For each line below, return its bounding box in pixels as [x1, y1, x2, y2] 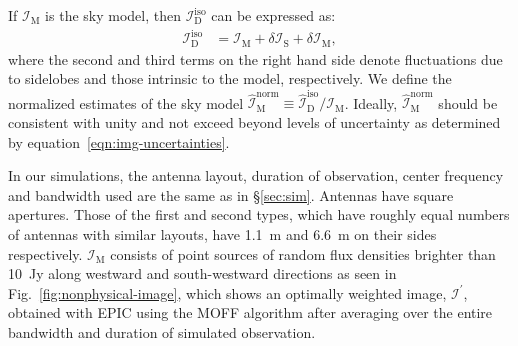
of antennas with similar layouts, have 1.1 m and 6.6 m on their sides [8, 224, 437, 245]
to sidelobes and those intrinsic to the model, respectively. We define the [8, 68, 452, 89]
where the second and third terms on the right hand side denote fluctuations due [8, 48, 503, 69]
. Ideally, [344, 92, 398, 113]
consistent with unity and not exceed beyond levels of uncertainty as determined [8, 112, 501, 133]
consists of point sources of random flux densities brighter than [110, 243, 496, 264]
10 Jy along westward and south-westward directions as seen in [8, 263, 397, 284]
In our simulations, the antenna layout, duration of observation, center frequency [8, 165, 504, 186]
